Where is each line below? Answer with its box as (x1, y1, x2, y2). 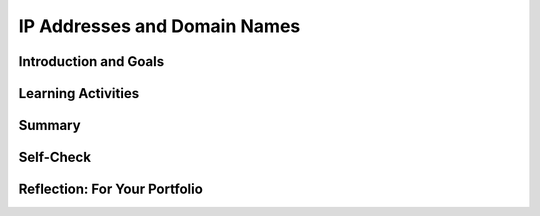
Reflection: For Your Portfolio (18, 181, 204, 198)
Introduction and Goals (18, 53, 165, 70)
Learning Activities (18, 85, 140, 102)
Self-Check (18, 149, 92, 166)
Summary (18, 117, 81, 134)
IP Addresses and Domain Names (18, 15, 301, 37)
